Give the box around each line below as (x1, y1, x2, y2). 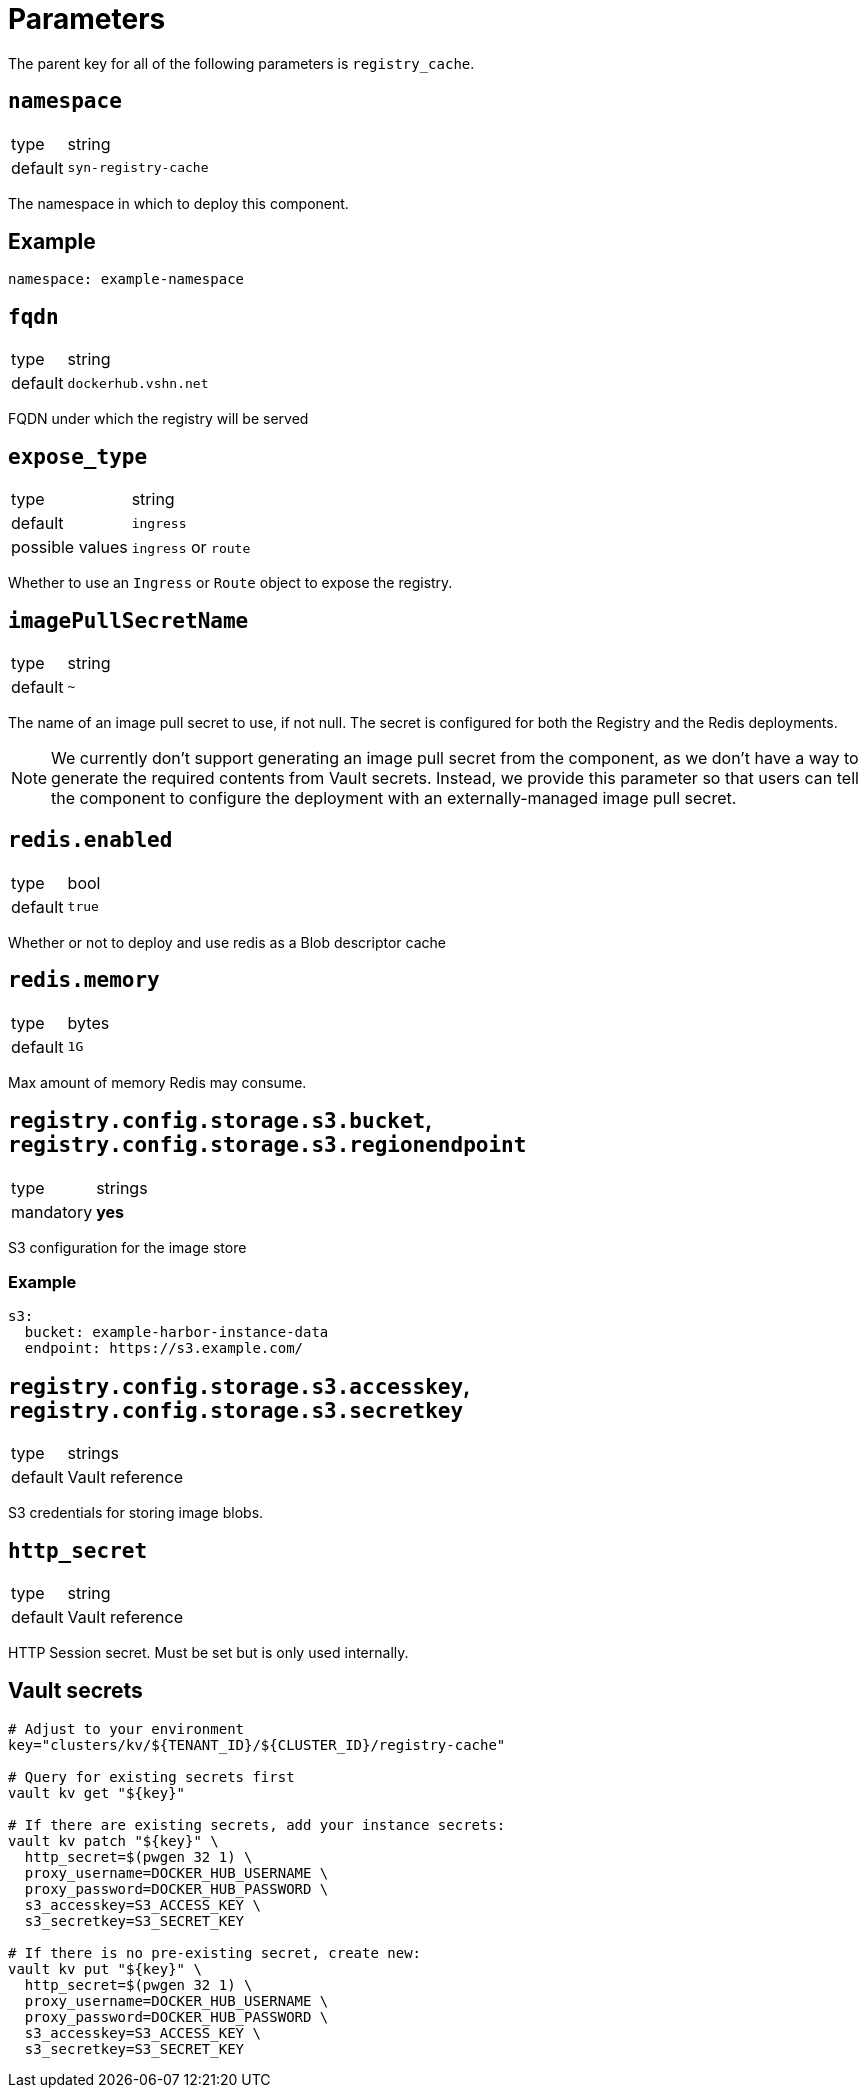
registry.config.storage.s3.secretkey (8, 1398, 464, 1423)
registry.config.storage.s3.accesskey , (8, 1373, 470, 1399)
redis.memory (8, 968, 160, 993)
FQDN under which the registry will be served (8, 410, 309, 428)
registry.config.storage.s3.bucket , (8, 1108, 432, 1134)
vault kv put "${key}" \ (8, 1960, 202, 1977)
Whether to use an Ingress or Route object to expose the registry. (8, 574, 453, 592)
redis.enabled (8, 828, 173, 853)
